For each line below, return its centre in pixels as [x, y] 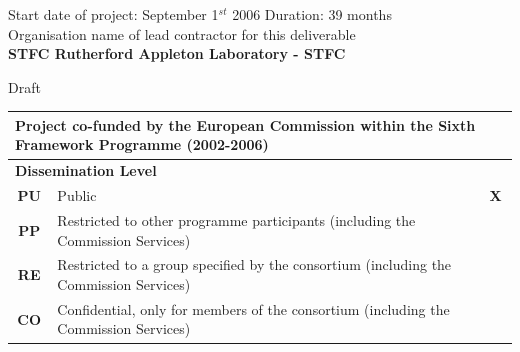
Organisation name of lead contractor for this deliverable [182, 33]
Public [77, 195]
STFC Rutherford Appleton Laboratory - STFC [177, 53]
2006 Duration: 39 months [312, 14]
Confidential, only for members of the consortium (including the [253, 308]
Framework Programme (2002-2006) [142, 144]
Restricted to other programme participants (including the [236, 220]
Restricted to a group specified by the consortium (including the [254, 264]
